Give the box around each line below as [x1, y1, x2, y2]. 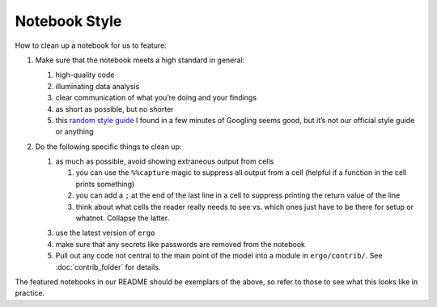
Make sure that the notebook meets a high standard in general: [35, 55, 245, 65]
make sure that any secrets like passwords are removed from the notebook [55, 239, 305, 249]
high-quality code [55, 70, 115, 80]
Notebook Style [15, 12, 122, 30]
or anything [55, 126, 94, 137]
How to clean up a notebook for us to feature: [15, 41, 168, 50]
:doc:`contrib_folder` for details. [55, 262, 161, 271]
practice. [15, 288, 45, 298]
